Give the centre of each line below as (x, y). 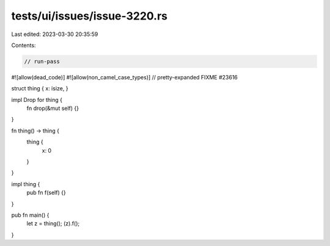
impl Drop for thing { (37, 99)
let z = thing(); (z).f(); (53, 223)
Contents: (24, 45)
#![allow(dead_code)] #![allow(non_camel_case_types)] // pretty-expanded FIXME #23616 (125, 77)
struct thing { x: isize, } (40, 89)
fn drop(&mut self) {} (53, 108)
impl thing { (26, 184)
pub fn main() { (30, 215)
